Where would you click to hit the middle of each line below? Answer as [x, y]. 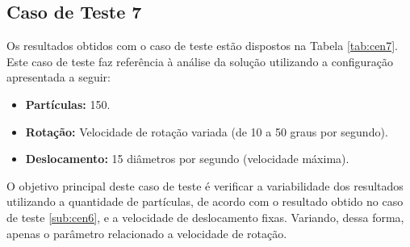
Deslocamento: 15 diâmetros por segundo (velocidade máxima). [187, 159]
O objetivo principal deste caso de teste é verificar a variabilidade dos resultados [205, 185]
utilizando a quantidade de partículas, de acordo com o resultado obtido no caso [205, 201]
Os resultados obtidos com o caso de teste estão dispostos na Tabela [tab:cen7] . [202, 46]
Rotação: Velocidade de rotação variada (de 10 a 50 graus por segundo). [207, 131]
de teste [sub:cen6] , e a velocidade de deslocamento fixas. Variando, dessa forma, [205, 217]
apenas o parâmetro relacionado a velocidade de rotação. [147, 233]
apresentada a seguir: [59, 77]
